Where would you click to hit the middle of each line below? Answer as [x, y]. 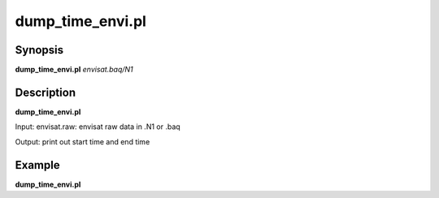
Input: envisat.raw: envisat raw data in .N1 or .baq [98, 127]
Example [37, 165]
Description [46, 92]
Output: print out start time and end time [83, 141]
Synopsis [39, 50]
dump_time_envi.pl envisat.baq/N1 [74, 70]
